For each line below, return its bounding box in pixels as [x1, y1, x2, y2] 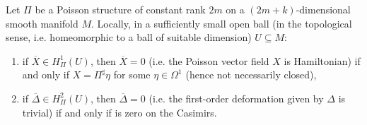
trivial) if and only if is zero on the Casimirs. [22, 105, 217, 119]
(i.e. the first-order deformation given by [148, 90, 324, 105]
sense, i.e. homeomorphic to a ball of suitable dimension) [6, 30, 252, 44]
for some [113, 67, 151, 82]
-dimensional [296, 2, 351, 16]
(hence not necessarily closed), [185, 67, 317, 82]
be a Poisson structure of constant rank [35, 2, 206, 16]
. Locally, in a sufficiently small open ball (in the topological [91, 16, 352, 30]
